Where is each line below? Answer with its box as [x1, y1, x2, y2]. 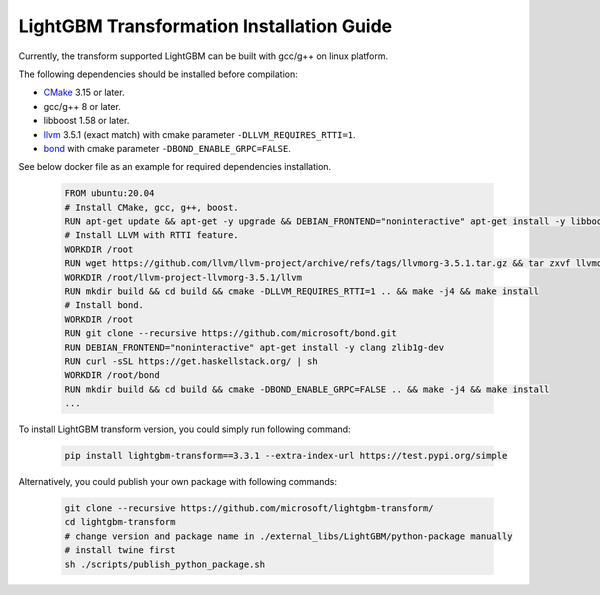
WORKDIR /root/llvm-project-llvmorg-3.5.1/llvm [64, 271, 302, 283]
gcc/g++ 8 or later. [43, 100, 122, 112]
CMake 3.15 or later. [43, 86, 125, 99]
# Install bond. [64, 300, 145, 311]
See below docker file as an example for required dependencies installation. [18, 161, 332, 173]
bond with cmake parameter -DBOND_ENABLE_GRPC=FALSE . [43, 142, 292, 154]
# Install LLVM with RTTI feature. [64, 230, 239, 241]
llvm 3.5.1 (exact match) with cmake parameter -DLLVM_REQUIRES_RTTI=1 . [43, 128, 356, 140]
